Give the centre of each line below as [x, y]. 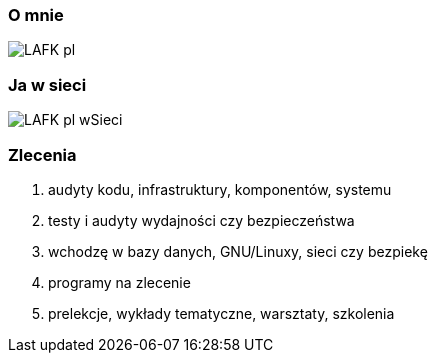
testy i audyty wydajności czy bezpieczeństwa [201, 220]
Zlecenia [42, 154]
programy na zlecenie [119, 282]
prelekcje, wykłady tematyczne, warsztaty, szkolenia [221, 313]
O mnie [36, 15]
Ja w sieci [47, 84]
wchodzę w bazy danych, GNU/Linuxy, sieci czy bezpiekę [238, 251]
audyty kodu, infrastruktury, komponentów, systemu [220, 189]
